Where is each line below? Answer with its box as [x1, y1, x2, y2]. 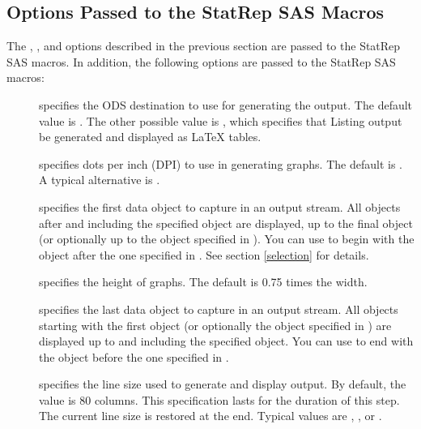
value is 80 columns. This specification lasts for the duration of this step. [39, 391, 400, 408]
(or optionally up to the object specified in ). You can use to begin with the [39, 230, 415, 247]
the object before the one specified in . [39, 348, 229, 365]
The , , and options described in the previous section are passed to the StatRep [6, 37, 401, 54]
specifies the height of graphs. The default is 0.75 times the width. [39, 273, 368, 290]
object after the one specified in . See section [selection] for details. [39, 246, 369, 263]
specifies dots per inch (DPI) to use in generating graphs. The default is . [39, 155, 402, 172]
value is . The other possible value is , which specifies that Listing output [39, 112, 402, 129]
